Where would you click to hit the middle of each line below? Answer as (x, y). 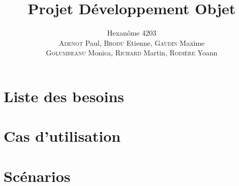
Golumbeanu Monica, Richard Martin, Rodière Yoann (132, 53)
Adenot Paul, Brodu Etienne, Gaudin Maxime (132, 42)
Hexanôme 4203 (132, 33)
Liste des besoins (64, 96)
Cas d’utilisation (62, 136)
